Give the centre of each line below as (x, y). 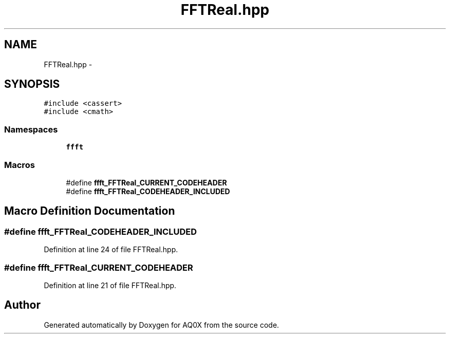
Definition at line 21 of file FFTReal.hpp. (110, 285)
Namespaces (31, 129)
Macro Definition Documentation (90, 211)
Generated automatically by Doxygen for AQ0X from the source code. (162, 325)
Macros (20, 165)
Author (22, 305)
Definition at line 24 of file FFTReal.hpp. (111, 250)
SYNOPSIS (32, 84)
